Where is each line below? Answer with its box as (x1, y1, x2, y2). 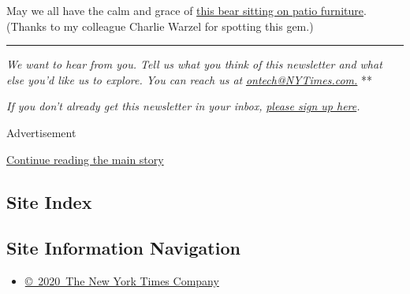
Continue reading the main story (6, 151, 164, 167)
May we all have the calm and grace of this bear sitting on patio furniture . (6, 2, 367, 18)
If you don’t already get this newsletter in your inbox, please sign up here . (6, 98, 360, 114)
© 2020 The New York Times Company (24, 273, 219, 289)
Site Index (6, 189, 92, 214)
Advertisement (6, 124, 76, 140)
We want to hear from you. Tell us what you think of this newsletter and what (6, 56, 382, 73)
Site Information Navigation (6, 236, 240, 260)
